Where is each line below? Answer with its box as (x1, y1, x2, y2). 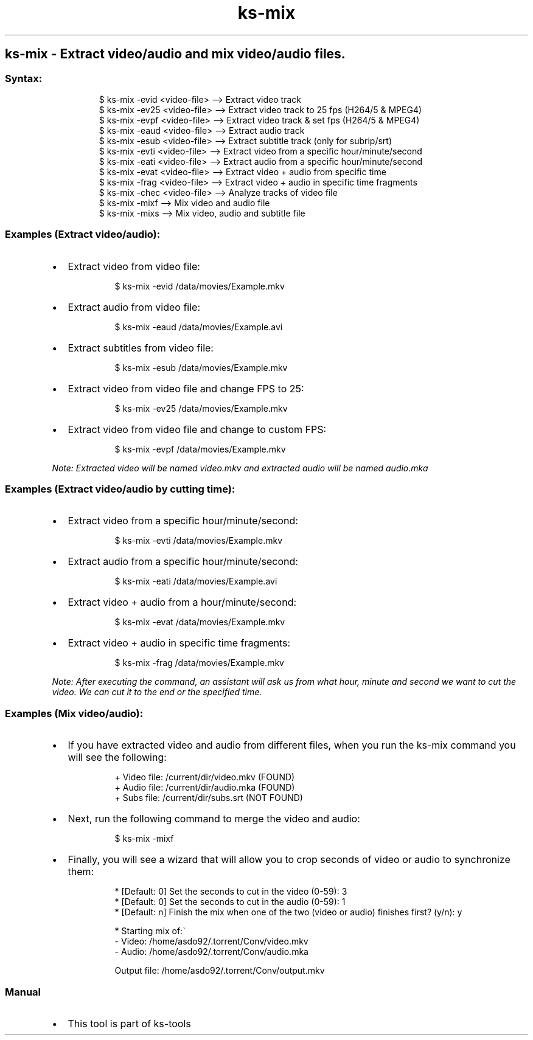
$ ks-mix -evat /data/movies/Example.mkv (114, 617, 285, 628)
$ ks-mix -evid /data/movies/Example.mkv (114, 280, 285, 291)
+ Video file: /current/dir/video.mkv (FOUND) (114, 772, 295, 783)
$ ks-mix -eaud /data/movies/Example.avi (114, 321, 283, 332)
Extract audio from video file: (68, 300, 200, 313)
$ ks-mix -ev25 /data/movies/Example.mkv (114, 403, 288, 414)
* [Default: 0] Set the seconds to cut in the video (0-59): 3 (114, 886, 347, 897)
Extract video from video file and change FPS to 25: (68, 382, 304, 395)
